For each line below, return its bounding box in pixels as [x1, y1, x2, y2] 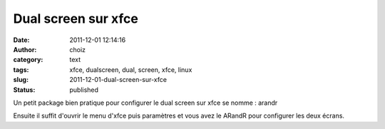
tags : [13, 65, 29, 74]
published [69, 86, 99, 94]
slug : [13, 76, 29, 84]
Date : [13, 36, 30, 44]
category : [13, 56, 43, 64]
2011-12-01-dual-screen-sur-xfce [69, 76, 168, 84]
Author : [13, 45, 37, 53]
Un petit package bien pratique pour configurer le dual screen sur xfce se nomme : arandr [13, 98, 278, 107]
